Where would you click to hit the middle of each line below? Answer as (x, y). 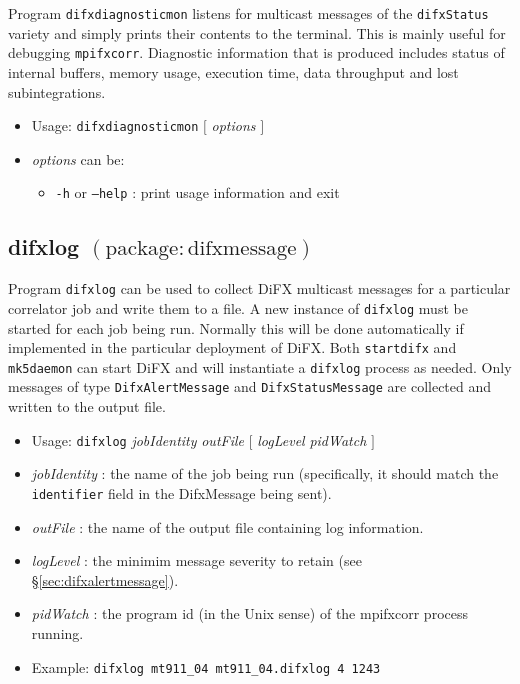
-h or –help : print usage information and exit (197, 192)
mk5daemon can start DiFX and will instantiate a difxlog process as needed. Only (260, 366)
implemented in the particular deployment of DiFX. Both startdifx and (232, 347)
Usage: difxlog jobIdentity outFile (138, 439)
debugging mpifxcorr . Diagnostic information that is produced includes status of (256, 52)
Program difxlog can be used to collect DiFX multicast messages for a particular (259, 288)
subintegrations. (57, 91)
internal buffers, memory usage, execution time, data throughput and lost (233, 71)
